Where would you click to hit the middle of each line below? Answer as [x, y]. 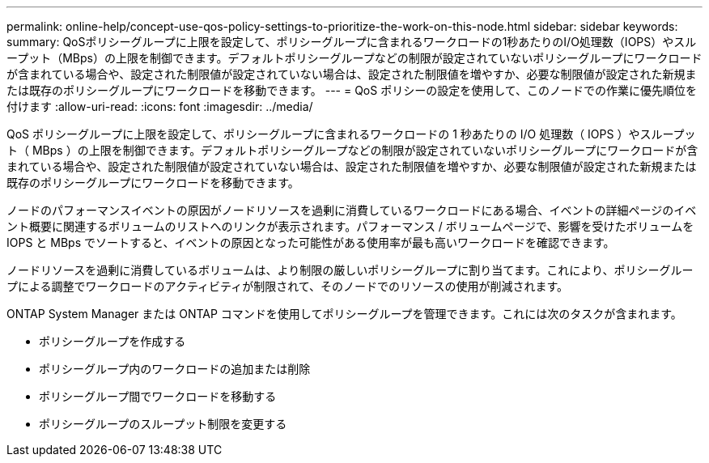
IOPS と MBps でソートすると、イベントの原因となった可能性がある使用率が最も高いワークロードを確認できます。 [311, 242]
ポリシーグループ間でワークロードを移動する [158, 396]
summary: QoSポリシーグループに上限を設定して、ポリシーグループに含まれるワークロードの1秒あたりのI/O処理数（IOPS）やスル [352, 42]
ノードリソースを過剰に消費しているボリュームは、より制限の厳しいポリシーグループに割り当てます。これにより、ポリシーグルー [350, 270]
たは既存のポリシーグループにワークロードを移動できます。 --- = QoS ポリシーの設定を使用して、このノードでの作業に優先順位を [352, 90]
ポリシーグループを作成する [113, 341]
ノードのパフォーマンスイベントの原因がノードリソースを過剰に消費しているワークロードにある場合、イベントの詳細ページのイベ [352, 210]
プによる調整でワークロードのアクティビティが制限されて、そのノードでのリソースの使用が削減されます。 [287, 286]
